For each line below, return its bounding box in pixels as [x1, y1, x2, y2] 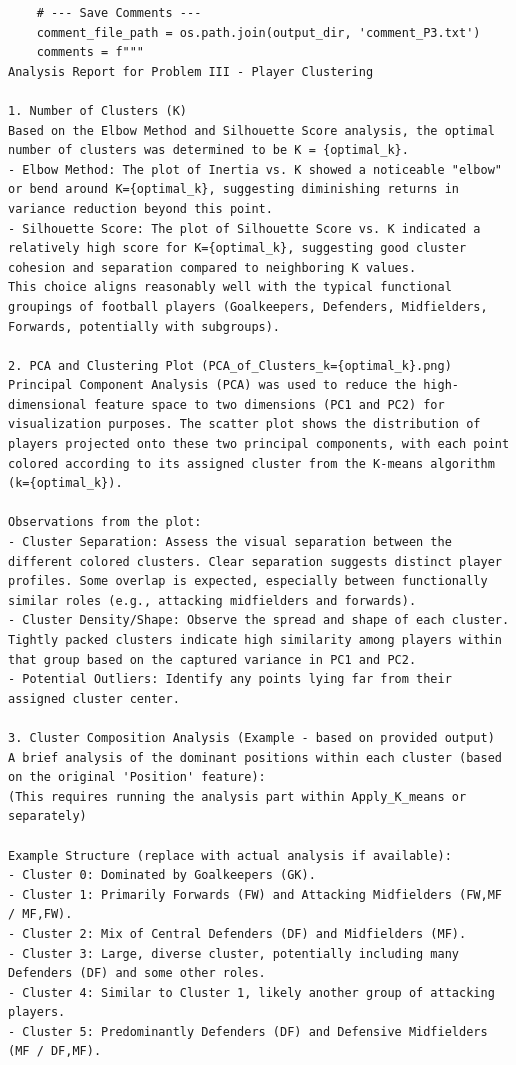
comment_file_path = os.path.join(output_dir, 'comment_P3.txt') [36, 25, 481, 40]
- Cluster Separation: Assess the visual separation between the [8, 535, 452, 550]
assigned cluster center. [8, 691, 180, 706]
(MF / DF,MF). [8, 1044, 102, 1059]
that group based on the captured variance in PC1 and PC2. [8, 652, 417, 667]
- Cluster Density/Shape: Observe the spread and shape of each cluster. [8, 613, 510, 628]
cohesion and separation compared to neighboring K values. [8, 260, 417, 275]
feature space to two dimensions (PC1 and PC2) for [93, 397, 445, 412]
